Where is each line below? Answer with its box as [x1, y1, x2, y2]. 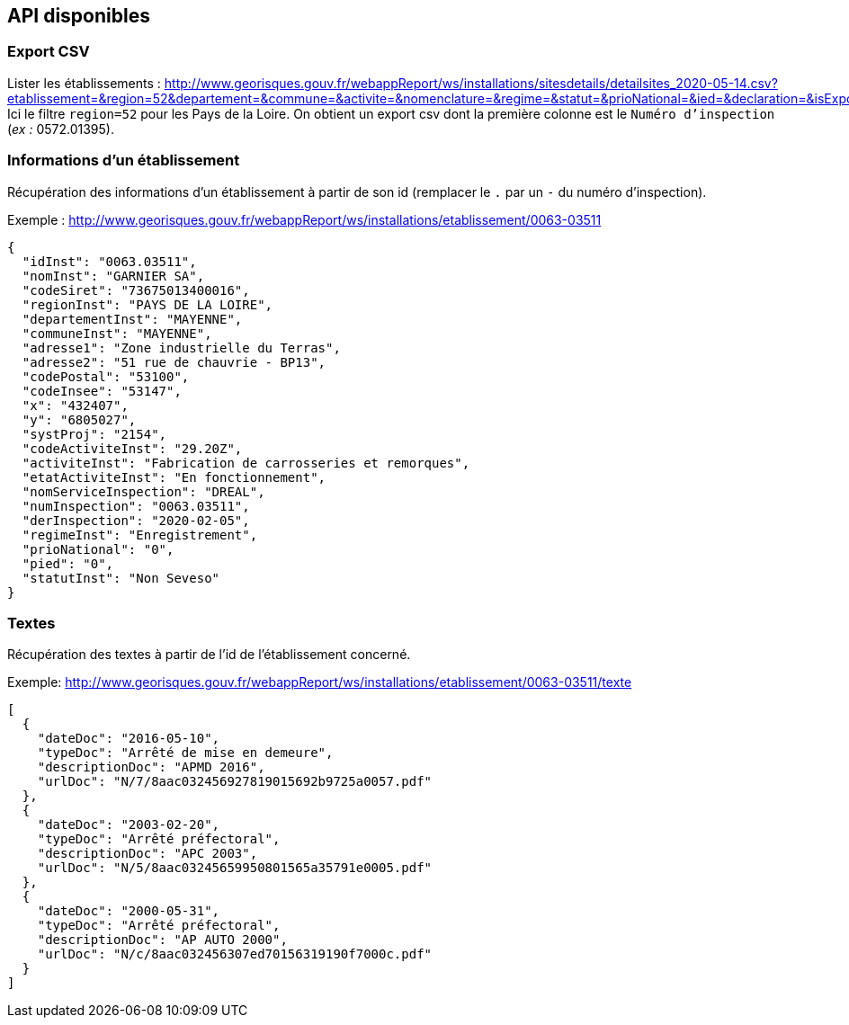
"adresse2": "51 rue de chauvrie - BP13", [22, 354, 326, 370]
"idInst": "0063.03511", [22, 254, 197, 269]
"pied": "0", [22, 556, 114, 571]
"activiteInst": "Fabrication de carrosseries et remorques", [22, 455, 470, 470]
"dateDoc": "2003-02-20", [37, 817, 220, 833]
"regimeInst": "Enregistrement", [22, 527, 258, 542]
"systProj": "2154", [22, 426, 167, 441]
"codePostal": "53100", [22, 369, 190, 384]
